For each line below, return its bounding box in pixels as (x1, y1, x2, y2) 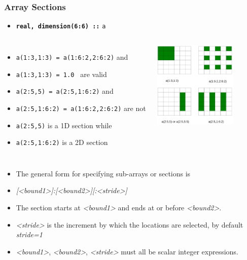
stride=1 (16, 229, 43, 240)
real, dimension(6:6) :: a (16, 23, 106, 30)
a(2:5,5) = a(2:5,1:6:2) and (16, 86, 114, 96)
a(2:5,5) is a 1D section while (16, 120, 112, 130)
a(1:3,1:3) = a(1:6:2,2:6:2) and (16, 51, 128, 62)
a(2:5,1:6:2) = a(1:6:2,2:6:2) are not (16, 102, 146, 113)
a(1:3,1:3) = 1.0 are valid (16, 68, 107, 79)
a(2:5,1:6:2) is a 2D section (16, 137, 108, 147)
